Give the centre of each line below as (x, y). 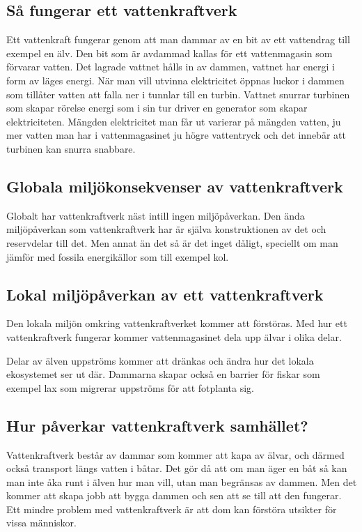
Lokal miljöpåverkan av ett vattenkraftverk (165, 294)
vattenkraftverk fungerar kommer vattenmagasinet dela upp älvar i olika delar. (174, 336)
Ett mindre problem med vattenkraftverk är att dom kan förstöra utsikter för (172, 509)
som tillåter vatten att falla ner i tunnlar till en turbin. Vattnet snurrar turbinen (178, 94)
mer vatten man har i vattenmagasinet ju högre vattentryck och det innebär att (176, 135)
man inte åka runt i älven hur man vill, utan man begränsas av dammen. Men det (182, 481)
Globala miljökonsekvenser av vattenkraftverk (175, 186)
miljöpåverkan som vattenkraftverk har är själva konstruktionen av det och (166, 229)
